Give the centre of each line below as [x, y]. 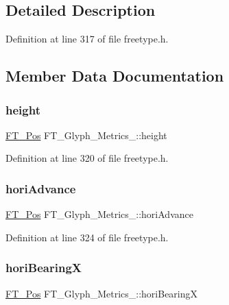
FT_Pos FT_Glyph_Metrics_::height [86, 135]
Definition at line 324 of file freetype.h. [87, 237]
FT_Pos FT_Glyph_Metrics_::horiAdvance [99, 214]
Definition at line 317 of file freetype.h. [87, 39]
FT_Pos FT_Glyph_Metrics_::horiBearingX [102, 293]
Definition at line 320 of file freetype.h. [87, 158]
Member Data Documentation [115, 76]
